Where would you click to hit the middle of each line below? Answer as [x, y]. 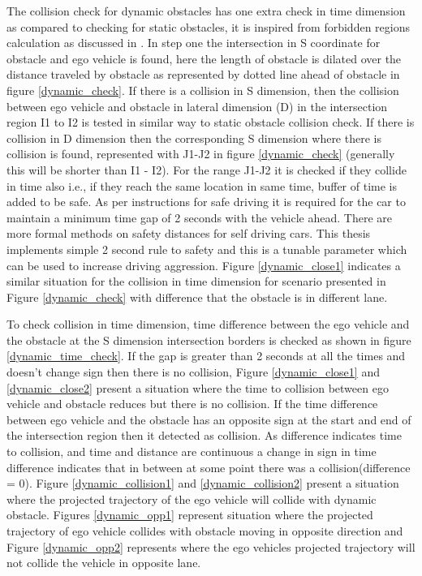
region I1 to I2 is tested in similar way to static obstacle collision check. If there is [211, 122]
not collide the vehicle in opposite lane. [104, 563]
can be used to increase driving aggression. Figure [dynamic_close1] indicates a [204, 265]
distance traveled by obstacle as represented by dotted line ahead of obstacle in [203, 74]
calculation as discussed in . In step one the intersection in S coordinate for [194, 43]
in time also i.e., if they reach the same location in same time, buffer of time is [202, 185]
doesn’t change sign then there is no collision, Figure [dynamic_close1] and [193, 372]
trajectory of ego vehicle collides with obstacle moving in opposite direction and [205, 531]
